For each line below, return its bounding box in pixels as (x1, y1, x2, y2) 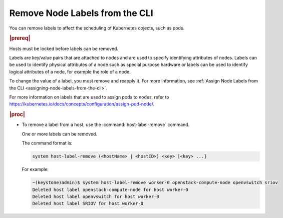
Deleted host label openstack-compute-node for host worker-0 (32, 186, 188, 192)
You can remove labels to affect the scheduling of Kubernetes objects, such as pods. (9, 25, 185, 31)
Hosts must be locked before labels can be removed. (9, 45, 119, 51)
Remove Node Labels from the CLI (9, 7, 154, 18)
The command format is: (22, 140, 73, 146)
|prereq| (9, 35, 31, 42)
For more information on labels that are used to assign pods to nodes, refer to (9, 94, 170, 100)
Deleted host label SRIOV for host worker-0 (32, 200, 144, 206)
